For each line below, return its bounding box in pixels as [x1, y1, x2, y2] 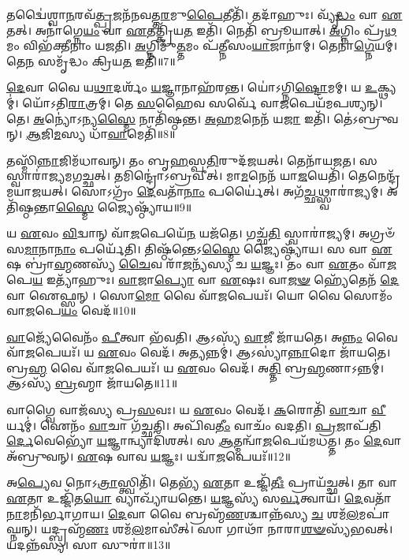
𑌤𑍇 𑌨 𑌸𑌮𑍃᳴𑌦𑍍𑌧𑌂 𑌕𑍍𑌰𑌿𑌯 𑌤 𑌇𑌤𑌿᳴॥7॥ [6, 52, 176, 69]
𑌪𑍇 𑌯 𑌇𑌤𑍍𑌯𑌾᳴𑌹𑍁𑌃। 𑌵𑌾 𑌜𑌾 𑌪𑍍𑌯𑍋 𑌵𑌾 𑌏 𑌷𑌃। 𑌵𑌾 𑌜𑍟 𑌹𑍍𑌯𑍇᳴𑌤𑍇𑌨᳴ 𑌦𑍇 [6, 271, 400, 287]
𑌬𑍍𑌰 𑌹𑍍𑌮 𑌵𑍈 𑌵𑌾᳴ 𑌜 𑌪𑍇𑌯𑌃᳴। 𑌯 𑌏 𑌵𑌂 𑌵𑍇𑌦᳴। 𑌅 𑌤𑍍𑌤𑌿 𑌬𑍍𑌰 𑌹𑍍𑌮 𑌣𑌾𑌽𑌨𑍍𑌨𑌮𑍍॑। [6, 359, 384, 375]
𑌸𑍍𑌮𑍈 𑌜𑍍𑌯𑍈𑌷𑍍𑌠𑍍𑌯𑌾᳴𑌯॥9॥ [55, 198, 192, 215]
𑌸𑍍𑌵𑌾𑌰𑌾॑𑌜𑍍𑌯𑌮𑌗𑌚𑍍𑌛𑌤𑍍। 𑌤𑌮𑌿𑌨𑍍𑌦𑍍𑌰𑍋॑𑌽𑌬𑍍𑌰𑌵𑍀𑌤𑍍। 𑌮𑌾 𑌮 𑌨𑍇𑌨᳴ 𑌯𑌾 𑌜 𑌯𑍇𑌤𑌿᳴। [6, 167, 345, 184]
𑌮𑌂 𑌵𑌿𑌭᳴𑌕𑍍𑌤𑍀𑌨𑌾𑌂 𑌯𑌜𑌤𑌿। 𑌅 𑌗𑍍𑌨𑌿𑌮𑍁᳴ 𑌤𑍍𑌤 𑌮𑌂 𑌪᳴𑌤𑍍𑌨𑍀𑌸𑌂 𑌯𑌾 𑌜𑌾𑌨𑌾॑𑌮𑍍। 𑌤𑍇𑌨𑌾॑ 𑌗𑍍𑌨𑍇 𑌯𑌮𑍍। [6, 37, 398, 54]
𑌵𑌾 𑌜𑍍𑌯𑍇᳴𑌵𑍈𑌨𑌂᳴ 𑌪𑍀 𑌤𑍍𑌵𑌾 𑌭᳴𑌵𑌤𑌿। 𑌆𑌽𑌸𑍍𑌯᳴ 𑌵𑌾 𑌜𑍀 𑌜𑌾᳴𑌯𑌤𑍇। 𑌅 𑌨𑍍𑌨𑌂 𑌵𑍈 [6, 328, 398, 345]
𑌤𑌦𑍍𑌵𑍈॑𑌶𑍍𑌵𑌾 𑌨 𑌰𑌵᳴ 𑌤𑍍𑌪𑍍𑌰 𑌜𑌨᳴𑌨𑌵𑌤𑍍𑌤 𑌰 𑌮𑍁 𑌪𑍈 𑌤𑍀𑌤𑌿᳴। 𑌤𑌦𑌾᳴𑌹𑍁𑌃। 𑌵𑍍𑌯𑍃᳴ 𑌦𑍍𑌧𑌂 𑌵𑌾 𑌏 [6, 6, 403, 22]
